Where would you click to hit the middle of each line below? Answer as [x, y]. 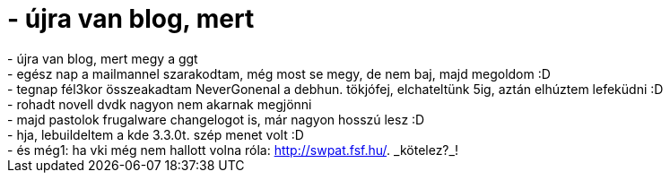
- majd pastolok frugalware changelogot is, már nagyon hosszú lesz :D [216, 119]
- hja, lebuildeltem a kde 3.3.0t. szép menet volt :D [156, 134]
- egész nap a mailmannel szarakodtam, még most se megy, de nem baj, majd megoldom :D [279, 73]
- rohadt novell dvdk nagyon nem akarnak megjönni [160, 104]
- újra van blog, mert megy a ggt [103, 58]
